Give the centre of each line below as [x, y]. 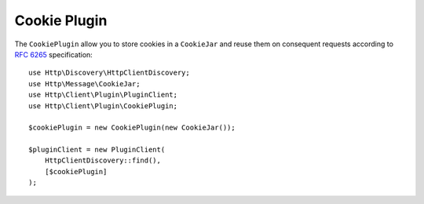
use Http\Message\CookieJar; [84, 84]
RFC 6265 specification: [54, 54]
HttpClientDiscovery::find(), [102, 160]
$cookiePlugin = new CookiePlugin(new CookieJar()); [132, 128]
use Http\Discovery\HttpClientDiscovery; [109, 73]
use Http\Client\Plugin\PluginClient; [103, 95]
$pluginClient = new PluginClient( [97, 150]
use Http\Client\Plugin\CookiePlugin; [103, 106]
